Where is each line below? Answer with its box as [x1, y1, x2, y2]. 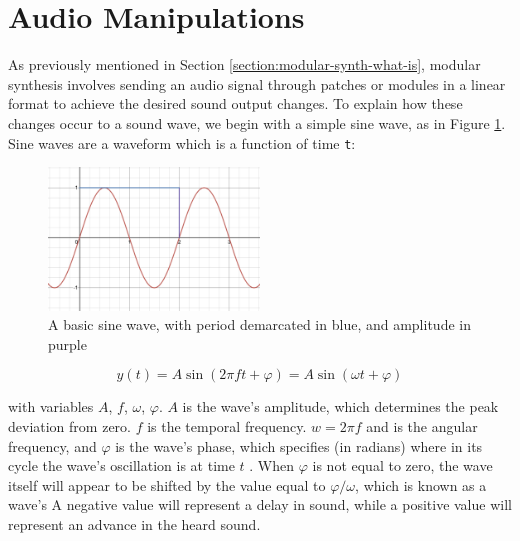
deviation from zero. [8, 416, 131, 436]
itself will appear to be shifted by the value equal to [8, 474, 326, 495]
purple [48, 333, 87, 354]
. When [249, 455, 295, 476]
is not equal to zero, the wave [312, 455, 493, 476]
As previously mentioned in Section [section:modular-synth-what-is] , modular [8, 54, 481, 75]
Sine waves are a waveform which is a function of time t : [8, 132, 356, 153]
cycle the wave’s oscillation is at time [8, 455, 235, 476]
